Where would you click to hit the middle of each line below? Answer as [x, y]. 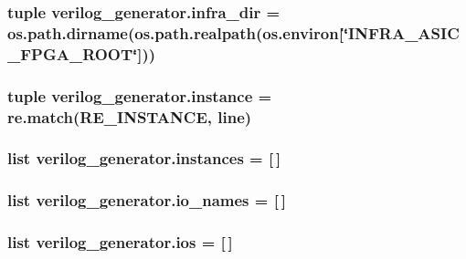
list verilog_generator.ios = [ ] [120, 242]
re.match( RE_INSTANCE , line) [130, 116]
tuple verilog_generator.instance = [140, 95]
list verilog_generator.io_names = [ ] [147, 200]
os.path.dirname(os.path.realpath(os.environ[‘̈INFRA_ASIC [233, 32]
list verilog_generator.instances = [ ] [144, 158]
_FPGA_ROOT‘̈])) [82, 53]
